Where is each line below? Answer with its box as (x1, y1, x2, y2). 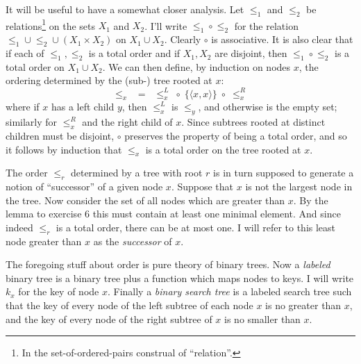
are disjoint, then (215, 46, 287, 60)
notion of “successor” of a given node (6, 179, 163, 194)
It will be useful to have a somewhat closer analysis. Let (6, 2, 244, 16)
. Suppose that (171, 179, 234, 194)
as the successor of (93, 233, 172, 248)
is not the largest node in (245, 179, 353, 194)
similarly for (6, 115, 58, 129)
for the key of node (18, 284, 99, 299)
